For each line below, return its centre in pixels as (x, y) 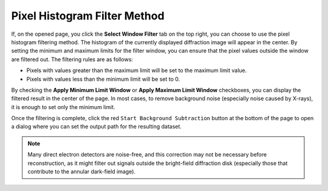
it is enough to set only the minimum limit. (63, 107)
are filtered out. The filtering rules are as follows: (72, 59)
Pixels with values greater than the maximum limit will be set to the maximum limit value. (137, 70)
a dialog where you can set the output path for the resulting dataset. (97, 127)
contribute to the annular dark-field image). (82, 172)
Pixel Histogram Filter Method (88, 16)
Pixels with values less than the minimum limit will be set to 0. (103, 79)
